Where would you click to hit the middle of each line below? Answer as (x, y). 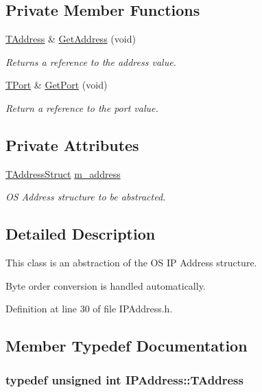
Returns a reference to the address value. (91, 61)
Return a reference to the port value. (82, 107)
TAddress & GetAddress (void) (71, 39)
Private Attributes (72, 145)
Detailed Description (81, 234)
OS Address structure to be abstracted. (86, 197)
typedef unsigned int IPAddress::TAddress (124, 379)
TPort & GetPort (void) (57, 85)
